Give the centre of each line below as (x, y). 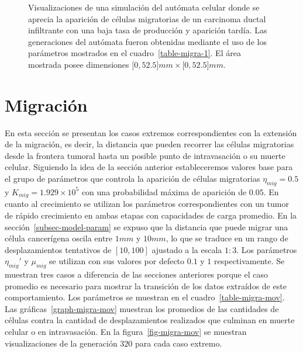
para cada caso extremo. (179, 343)
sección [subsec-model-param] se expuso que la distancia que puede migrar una (147, 226)
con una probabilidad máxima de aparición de (164, 191)
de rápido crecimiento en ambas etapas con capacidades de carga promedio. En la (151, 215)
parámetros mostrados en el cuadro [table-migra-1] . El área (135, 53)
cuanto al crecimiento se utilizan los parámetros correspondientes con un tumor (147, 204)
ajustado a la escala (187, 249)
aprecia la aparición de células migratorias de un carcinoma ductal (147, 18)
